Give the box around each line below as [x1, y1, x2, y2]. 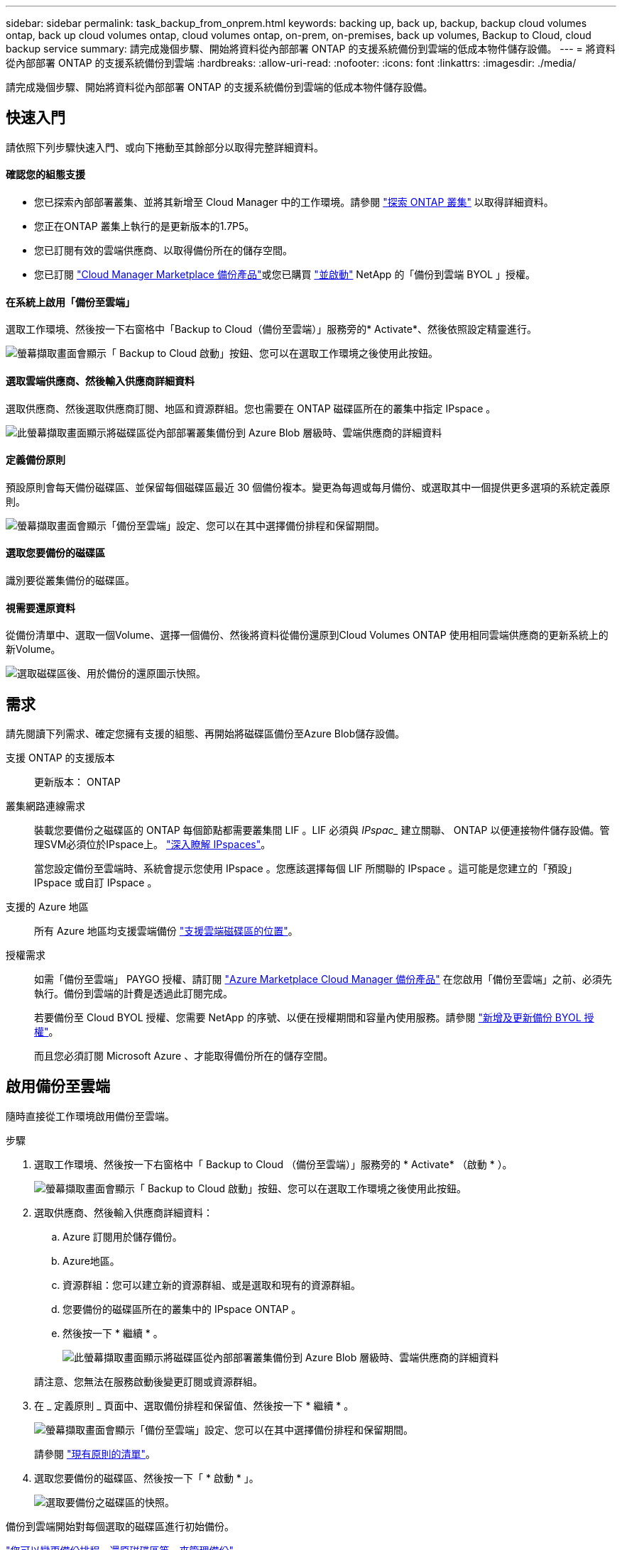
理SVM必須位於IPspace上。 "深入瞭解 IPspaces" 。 [34, 838, 271, 850]
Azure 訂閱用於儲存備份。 [62, 1230, 182, 1243]
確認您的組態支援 [6, 168, 85, 181]
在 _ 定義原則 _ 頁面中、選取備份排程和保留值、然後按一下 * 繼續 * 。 [34, 1399, 354, 1412]
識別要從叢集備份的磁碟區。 [6, 573, 135, 586]
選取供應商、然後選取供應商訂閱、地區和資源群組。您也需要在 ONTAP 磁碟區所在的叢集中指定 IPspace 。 [6, 402, 496, 414]
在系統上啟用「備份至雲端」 [6, 295, 135, 308]
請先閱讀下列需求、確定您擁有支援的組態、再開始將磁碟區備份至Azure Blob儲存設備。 [6, 727, 405, 740]
